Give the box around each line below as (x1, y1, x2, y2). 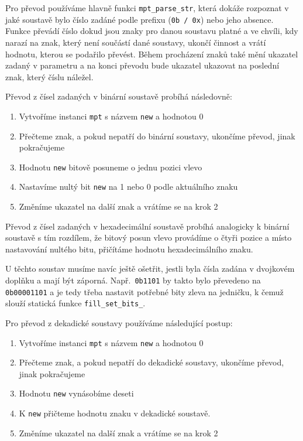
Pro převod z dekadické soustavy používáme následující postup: (5, 316, 233, 329)
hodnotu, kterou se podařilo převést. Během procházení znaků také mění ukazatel (5, 47, 298, 60)
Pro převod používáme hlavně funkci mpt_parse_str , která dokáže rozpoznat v (5, 2, 289, 13)
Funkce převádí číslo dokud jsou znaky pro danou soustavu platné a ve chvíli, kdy (5, 25, 298, 37)
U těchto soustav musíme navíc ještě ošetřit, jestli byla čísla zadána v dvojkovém (5, 262, 295, 275)
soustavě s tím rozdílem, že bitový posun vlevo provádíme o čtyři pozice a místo (5, 231, 292, 244)
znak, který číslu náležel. (5, 70, 94, 83)
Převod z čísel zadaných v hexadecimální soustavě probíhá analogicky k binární (5, 220, 290, 232)
